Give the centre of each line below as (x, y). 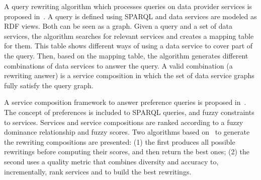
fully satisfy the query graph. (49, 85)
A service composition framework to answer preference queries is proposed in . (125, 102)
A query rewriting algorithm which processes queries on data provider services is (128, 6)
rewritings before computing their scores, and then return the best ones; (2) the (127, 152)
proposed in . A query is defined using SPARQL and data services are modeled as (130, 16)
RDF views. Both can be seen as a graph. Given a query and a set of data (118, 26)
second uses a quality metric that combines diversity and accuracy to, (111, 161)
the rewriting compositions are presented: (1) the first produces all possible (120, 141)
